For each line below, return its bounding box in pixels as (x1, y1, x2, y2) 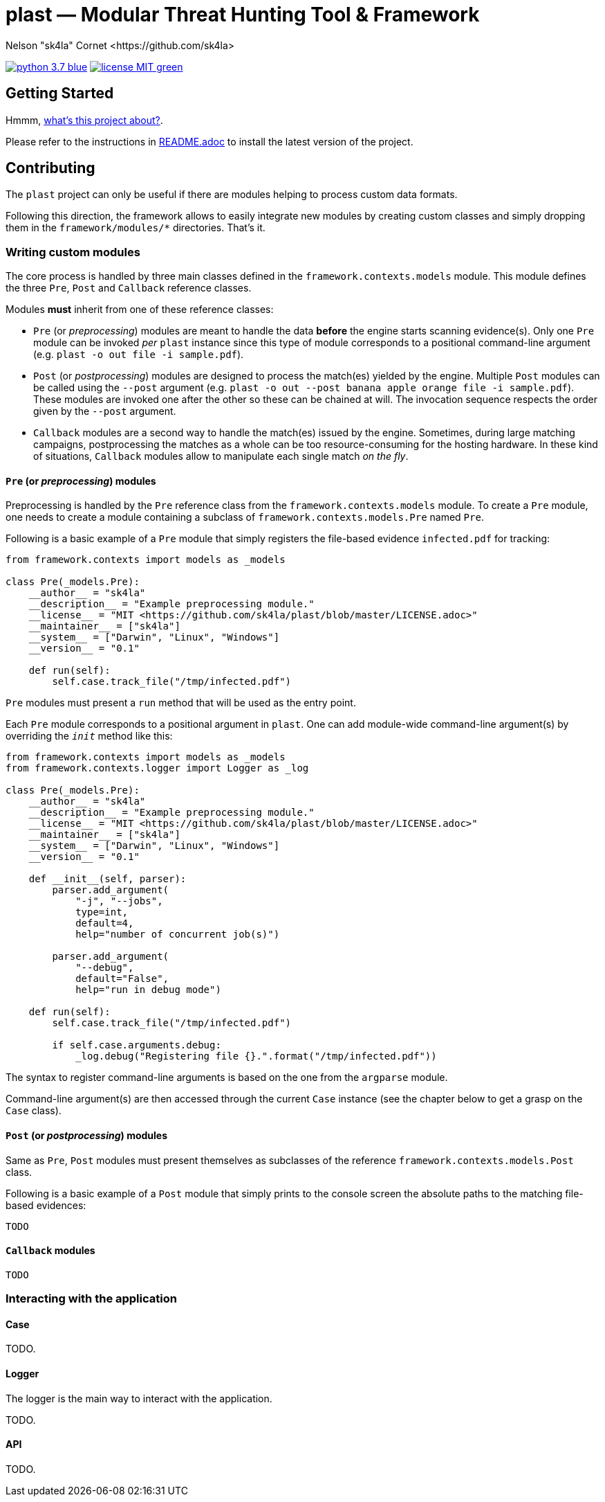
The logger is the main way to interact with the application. (6, 1392, 272, 1404)
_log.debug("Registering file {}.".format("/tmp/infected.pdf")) (75, 1050, 437, 1062)
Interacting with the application (6, 1291, 177, 1306)
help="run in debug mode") (75, 984, 221, 996)
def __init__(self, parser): (28, 873, 187, 885)
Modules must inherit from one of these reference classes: (6, 303, 274, 316)
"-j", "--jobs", (75, 895, 163, 907)
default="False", (75, 973, 169, 985)
